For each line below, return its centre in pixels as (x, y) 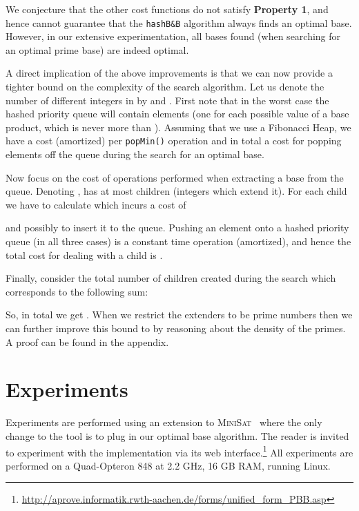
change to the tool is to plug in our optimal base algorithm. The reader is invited (177, 435)
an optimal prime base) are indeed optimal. (97, 49)
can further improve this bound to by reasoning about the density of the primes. (176, 328)
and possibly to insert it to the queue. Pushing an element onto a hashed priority (177, 228)
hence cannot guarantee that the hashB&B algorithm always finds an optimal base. (179, 22)
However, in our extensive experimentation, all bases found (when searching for (173, 36)
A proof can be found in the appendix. (87, 341)
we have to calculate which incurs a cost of (96, 204)
